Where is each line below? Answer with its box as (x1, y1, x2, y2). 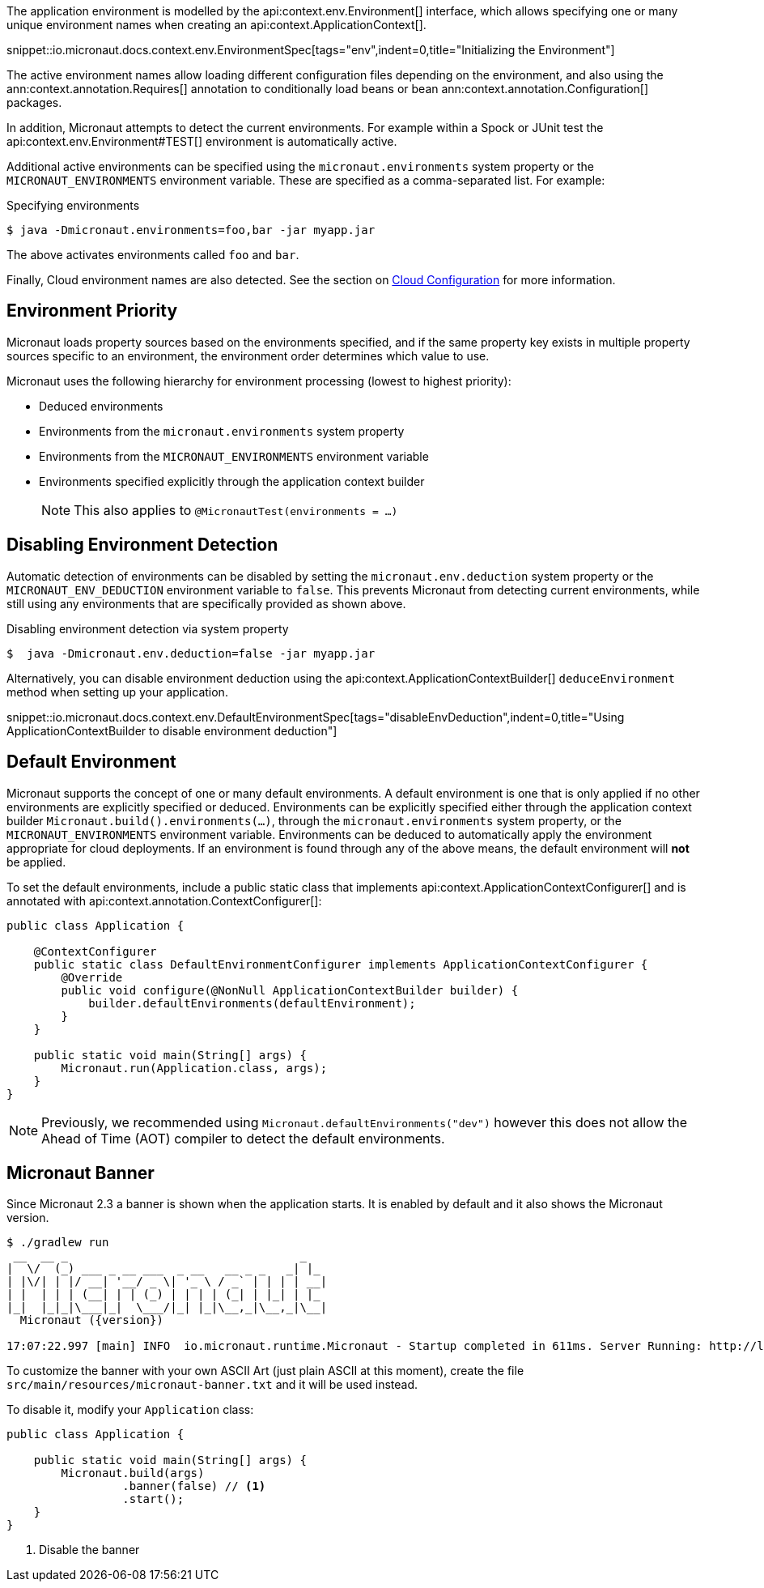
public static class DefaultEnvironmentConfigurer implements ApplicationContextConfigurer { (33, 957, 648, 971)
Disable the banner (39, 1543, 140, 1557)
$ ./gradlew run (6, 1236, 109, 1250)
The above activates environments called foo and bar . (6, 248, 299, 262)
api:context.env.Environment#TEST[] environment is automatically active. (6, 134, 397, 148)
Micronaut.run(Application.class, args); (61, 1061, 328, 1075)
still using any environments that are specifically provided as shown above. (6, 596, 406, 611)
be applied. (6, 854, 66, 869)
